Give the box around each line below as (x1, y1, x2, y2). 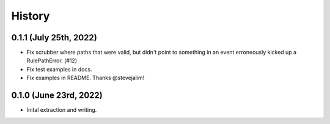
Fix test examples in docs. (26, 65, 92, 73)
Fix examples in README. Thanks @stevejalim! (26, 74, 145, 82)
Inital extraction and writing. (26, 106, 97, 114)
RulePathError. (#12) (26, 57, 78, 64)
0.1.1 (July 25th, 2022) (11, 32, 97, 43)
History (11, 9, 50, 23)
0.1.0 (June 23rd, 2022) (11, 90, 103, 101)
